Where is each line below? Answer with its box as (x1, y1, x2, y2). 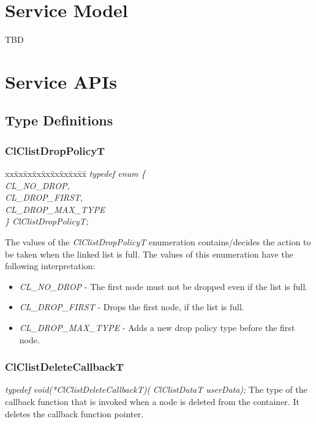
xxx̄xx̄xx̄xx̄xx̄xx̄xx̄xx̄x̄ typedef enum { (5, 167, 146, 180)
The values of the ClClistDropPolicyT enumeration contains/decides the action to (5, 236, 311, 248)
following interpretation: (5, 259, 96, 272)
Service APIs (5, 69, 117, 94)
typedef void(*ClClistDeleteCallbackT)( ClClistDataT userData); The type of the (5, 383, 307, 396)
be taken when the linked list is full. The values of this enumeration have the (5, 247, 293, 260)
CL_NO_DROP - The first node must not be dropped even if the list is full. (19, 280, 308, 292)
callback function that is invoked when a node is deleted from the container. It (5, 395, 299, 408)
